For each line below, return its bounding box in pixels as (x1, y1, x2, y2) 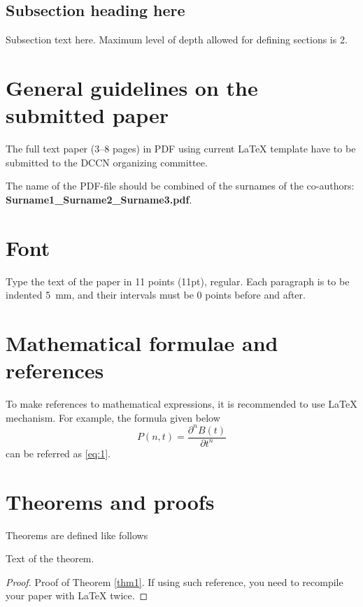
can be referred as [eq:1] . (6, 445, 111, 460)
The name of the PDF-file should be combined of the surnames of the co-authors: (6, 178, 355, 193)
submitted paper (6, 101, 169, 129)
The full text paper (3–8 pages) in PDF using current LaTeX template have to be (6, 141, 356, 156)
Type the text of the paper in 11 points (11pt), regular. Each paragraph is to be (6, 273, 350, 288)
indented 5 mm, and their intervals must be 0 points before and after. (6, 287, 306, 302)
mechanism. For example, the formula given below (6, 410, 220, 424)
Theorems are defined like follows (6, 527, 148, 542)
